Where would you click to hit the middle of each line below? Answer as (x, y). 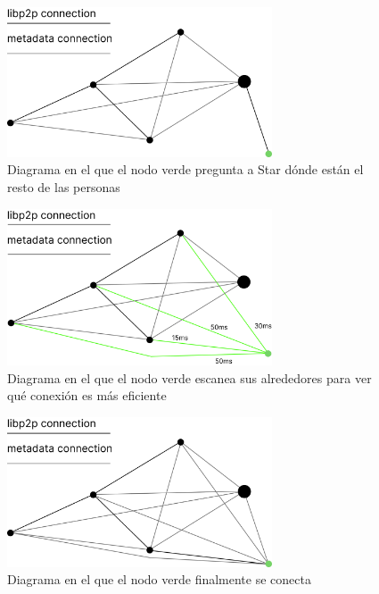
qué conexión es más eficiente (87, 395)
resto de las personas (64, 187)
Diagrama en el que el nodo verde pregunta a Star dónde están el (185, 169)
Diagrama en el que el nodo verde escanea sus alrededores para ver (189, 377)
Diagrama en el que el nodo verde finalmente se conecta (159, 579)
